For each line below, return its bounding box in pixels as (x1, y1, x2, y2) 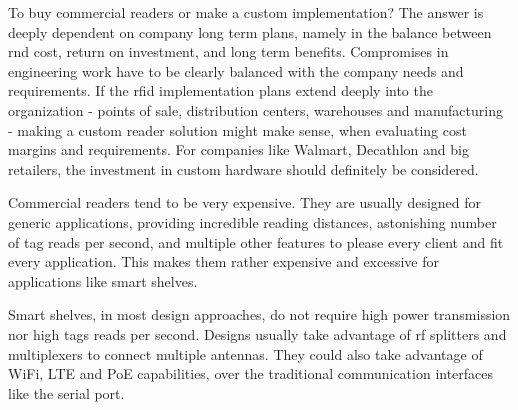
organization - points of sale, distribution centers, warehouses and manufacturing (8, 99, 503, 120)
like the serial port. (8, 382, 125, 403)
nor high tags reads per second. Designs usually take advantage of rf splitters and (8, 323, 507, 344)
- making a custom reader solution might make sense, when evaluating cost (8, 119, 467, 140)
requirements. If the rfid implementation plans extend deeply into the (8, 80, 433, 101)
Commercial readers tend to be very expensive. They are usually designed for (8, 192, 482, 213)
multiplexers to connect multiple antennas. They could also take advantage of (8, 343, 483, 364)
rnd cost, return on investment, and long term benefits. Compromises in (8, 41, 449, 62)
